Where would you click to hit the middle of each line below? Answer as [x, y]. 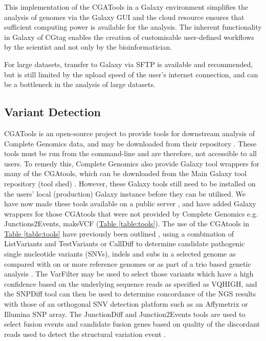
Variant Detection [52, 112]
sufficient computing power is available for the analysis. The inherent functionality [133, 27]
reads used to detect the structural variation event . [85, 334]
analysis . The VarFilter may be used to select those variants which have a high [129, 274]
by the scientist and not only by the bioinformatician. [88, 47]
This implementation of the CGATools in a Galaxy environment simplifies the [126, 7]
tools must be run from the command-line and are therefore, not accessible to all [130, 153]
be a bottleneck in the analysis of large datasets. [80, 84]
